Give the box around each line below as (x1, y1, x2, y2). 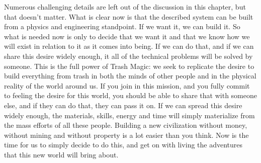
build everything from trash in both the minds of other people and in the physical (4, 70, 256, 81)
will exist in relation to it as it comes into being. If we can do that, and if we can (4, 41, 254, 51)
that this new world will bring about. (4, 149, 119, 159)
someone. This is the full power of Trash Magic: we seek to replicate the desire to (4, 60, 254, 71)
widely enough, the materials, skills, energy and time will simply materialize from (4, 110, 255, 120)
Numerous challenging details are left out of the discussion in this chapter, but (4, 2, 246, 12)
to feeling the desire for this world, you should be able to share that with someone (4, 90, 257, 101)
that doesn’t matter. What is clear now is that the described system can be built (4, 11, 253, 22)
